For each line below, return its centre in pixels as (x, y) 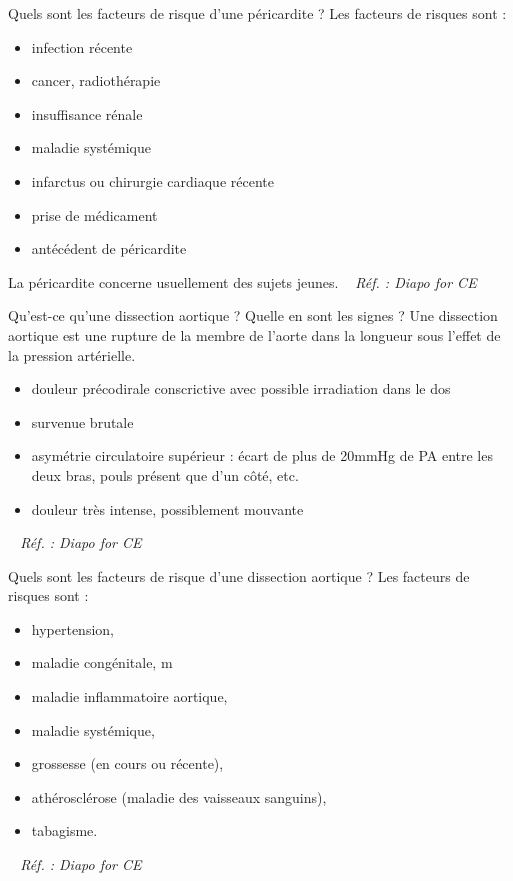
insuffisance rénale (87, 113)
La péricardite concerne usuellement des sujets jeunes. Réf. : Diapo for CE (242, 281)
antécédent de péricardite (109, 248)
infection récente (82, 46)
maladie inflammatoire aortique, (129, 696)
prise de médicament (94, 214)
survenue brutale (82, 421)
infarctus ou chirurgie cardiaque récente (152, 180)
